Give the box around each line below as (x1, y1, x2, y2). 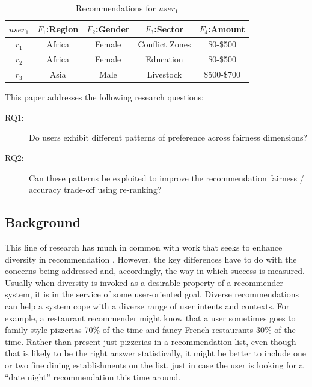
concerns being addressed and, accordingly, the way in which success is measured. (5, 264, 305, 277)
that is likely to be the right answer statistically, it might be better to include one (5, 347, 306, 359)
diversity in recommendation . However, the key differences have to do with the (5, 252, 297, 265)
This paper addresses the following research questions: (5, 91, 204, 103)
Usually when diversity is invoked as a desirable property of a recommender (5, 276, 283, 288)
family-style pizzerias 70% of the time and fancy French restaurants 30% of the (5, 323, 296, 336)
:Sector (154, 22, 184, 35)
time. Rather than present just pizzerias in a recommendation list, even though (5, 335, 296, 347)
